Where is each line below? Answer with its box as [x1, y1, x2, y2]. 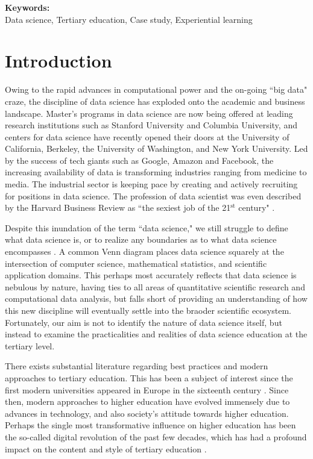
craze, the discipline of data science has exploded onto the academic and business [5, 95, 305, 107]
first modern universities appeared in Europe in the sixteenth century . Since [5, 383, 289, 396]
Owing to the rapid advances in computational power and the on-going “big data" [5, 83, 308, 96]
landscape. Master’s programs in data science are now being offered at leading [5, 107, 293, 119]
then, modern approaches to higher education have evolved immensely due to [5, 395, 290, 408]
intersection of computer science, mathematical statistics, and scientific [5, 257, 267, 269]
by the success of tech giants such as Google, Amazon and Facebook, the [5, 154, 274, 166]
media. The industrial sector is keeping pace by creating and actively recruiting [5, 178, 298, 190]
